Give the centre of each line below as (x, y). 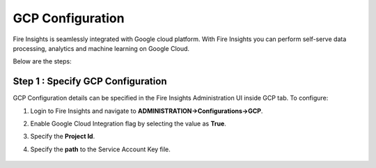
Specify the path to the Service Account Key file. (100, 149)
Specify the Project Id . (63, 137)
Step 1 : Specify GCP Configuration (90, 81)
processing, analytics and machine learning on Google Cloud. (101, 48)
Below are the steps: (42, 61)
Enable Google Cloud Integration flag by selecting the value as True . (128, 124)
